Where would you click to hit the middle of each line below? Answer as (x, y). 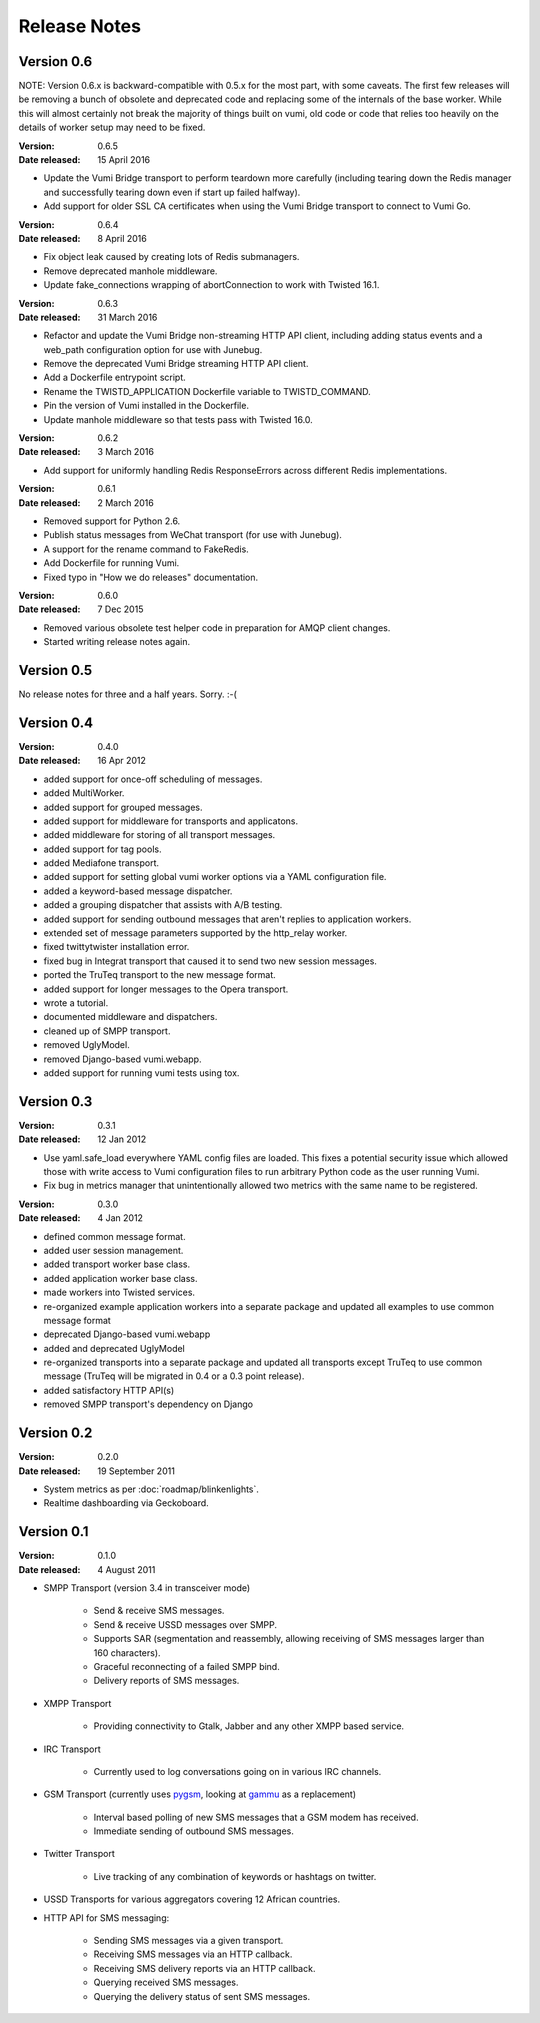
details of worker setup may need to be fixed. (112, 127)
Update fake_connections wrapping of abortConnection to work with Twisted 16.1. (211, 285)
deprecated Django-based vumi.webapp (127, 1334)
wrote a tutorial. (76, 1002)
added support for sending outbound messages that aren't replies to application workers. (227, 919)
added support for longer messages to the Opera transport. (166, 989)
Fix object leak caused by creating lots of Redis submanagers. (171, 257)
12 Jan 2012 (122, 1139)
